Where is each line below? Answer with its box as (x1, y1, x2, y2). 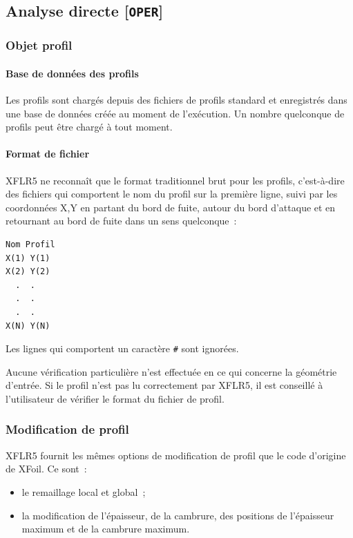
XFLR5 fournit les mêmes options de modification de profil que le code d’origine (6, 448, 346, 462)
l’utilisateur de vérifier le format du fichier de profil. (6, 391, 225, 405)
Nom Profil (6, 239, 55, 249)
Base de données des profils (6, 66, 139, 80)
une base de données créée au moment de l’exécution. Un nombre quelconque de (6, 106, 345, 120)
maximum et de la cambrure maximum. (21, 521, 190, 536)
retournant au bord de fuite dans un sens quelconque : (6, 213, 237, 228)
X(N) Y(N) (6, 320, 50, 331)
